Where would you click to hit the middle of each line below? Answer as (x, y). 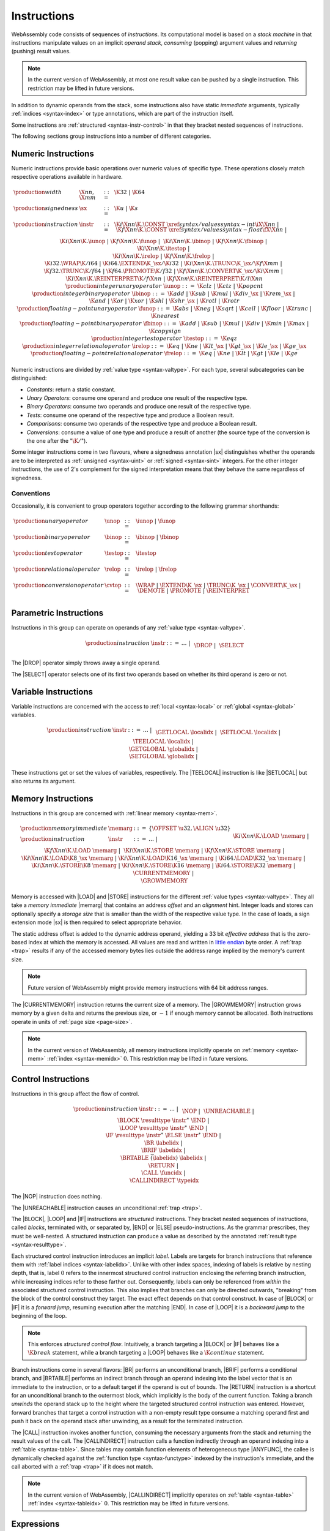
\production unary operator (51, 521)
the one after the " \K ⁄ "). (57, 440)
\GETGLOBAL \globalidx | (163, 749)
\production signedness (46, 208)
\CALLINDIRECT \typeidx (164, 1180)
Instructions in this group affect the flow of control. (75, 1094)
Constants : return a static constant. (71, 389)
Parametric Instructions (57, 613)
